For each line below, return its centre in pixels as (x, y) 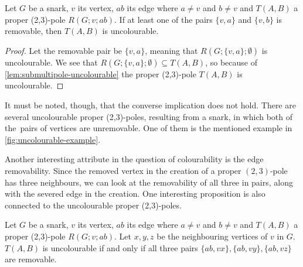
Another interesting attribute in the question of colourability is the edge (134, 159)
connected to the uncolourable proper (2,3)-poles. (93, 205)
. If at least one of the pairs (164, 19)
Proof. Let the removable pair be (64, 50)
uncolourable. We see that (51, 62)
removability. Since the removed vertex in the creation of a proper (123, 170)
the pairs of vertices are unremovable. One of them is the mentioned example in (149, 128)
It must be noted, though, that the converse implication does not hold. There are (150, 105)
